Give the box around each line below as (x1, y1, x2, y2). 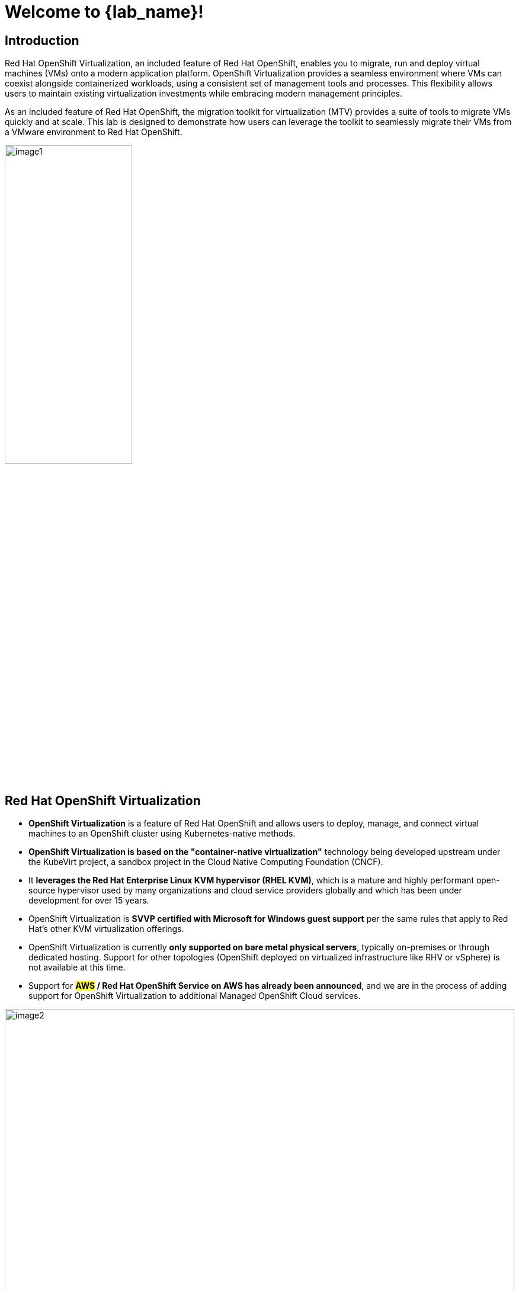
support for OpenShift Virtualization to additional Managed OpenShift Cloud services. (28, 991, 361, 1001)
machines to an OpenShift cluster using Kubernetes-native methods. (28, 828, 296, 839)
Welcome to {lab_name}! (5, 2, 204, 22)
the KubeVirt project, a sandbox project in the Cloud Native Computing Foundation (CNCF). (28, 857, 383, 867)
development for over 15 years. (28, 895, 149, 906)
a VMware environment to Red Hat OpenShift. (5, 127, 182, 137)
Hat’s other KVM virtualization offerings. (28, 924, 184, 934)
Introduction (5, 33, 79, 48)
